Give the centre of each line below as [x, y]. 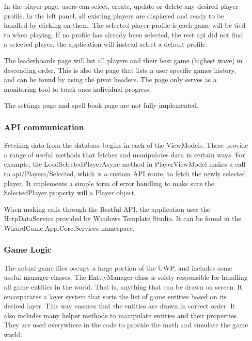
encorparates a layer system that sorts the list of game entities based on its [115, 296]
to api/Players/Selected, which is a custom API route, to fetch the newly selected [125, 173]
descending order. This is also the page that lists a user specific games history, [120, 70]
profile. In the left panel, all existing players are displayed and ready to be [114, 15]
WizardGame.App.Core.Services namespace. [69, 228]
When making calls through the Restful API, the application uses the [107, 209]
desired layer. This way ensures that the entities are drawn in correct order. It [120, 306]
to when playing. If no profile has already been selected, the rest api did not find [124, 34]
